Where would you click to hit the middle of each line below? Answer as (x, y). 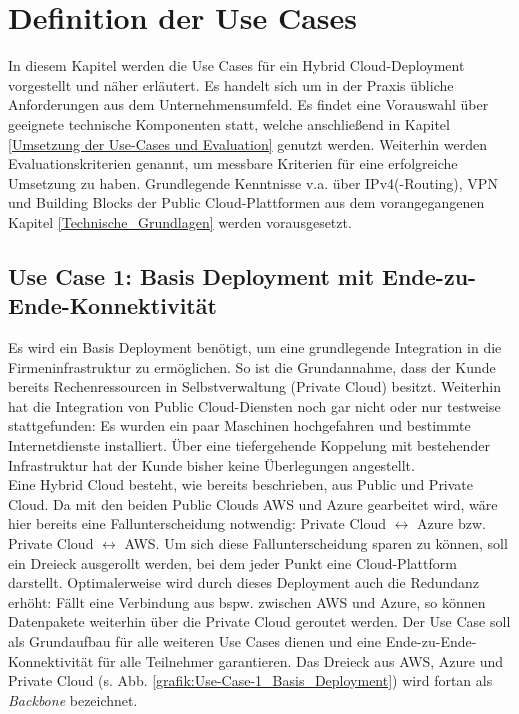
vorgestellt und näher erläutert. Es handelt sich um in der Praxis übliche (231, 84)
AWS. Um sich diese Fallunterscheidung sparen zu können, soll (316, 543)
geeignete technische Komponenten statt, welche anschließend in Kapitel (229, 123)
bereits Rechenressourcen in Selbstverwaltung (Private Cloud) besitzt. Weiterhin (254, 386)
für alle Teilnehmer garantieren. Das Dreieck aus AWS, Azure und (300, 660)
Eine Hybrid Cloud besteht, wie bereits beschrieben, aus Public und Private (241, 484)
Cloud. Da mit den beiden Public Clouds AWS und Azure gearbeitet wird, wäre (253, 503)
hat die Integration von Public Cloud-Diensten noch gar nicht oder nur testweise (254, 405)
